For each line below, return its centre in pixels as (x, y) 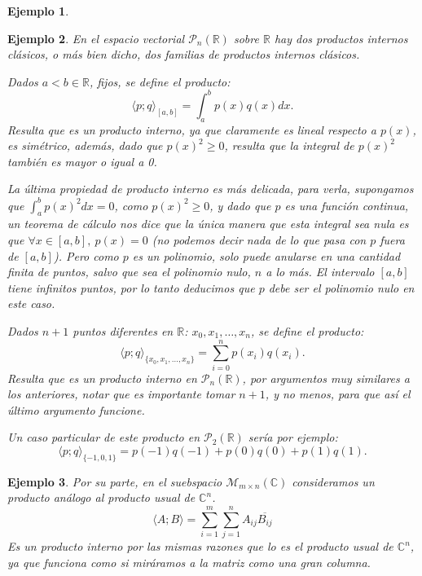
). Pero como (86, 255)
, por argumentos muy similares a (326, 378)
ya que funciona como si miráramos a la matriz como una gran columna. (189, 562)
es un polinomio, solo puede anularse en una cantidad (266, 255)
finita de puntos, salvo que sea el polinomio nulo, (129, 272)
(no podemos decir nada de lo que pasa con (259, 239)
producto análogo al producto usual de (101, 497)
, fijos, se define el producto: (160, 81)
